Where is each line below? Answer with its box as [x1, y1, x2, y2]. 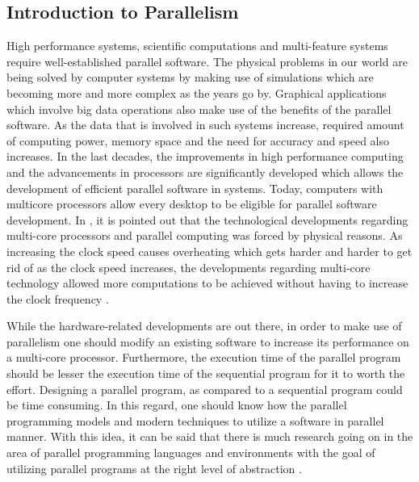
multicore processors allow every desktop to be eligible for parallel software [6, 195, 377, 212]
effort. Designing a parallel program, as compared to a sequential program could [6, 380, 403, 397]
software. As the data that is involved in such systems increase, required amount [6, 116, 404, 133]
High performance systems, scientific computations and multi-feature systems [6, 37, 388, 54]
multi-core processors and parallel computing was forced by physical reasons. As [6, 227, 403, 244]
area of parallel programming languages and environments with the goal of [6, 444, 375, 461]
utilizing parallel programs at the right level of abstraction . [6, 459, 302, 476]
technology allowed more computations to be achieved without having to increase [6, 275, 409, 291]
